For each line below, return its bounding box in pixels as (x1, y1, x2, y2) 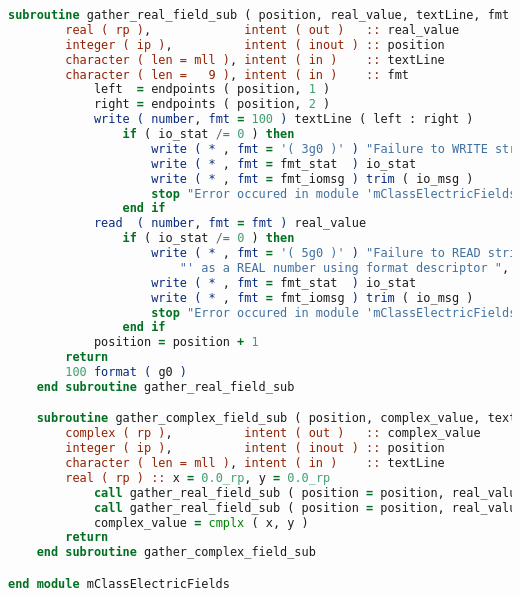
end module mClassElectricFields (8, 576, 230, 591)
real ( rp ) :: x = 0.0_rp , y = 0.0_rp (65, 470, 331, 485)
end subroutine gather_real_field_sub (36, 379, 295, 394)
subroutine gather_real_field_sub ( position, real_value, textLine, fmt (8, 8, 510, 22)
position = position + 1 (93, 335, 259, 350)
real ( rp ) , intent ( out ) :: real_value (65, 22, 460, 37)
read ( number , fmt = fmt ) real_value (93, 216, 367, 231)
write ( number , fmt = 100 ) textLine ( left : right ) (93, 112, 474, 127)
